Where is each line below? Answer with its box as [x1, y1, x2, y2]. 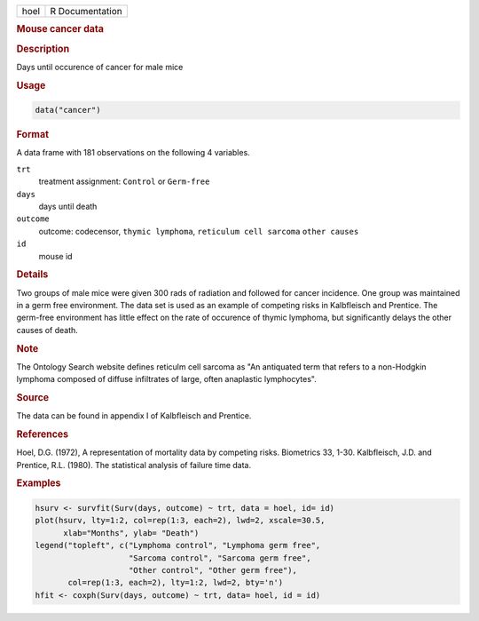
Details [16, 268, 49, 281]
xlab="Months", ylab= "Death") [63, 528, 200, 537]
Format [16, 129, 49, 141]
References [16, 428, 69, 441]
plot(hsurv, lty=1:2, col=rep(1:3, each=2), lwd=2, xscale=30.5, [35, 515, 326, 526]
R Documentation [50, 5, 123, 17]
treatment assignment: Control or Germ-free [38, 176, 210, 187]
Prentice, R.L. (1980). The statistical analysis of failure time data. [16, 459, 252, 470]
